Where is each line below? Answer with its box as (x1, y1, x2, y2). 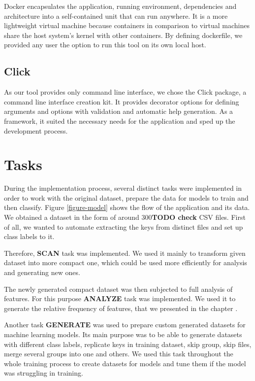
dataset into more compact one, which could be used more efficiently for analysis (4, 257, 247, 268)
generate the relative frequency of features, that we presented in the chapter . (4, 303, 238, 313)
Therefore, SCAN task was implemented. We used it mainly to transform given (4, 247, 246, 258)
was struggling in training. (4, 368, 83, 378)
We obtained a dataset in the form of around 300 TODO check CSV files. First (4, 212, 246, 222)
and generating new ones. (4, 267, 80, 277)
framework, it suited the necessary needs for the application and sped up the (4, 115, 235, 126)
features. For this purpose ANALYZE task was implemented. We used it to (4, 293, 236, 304)
